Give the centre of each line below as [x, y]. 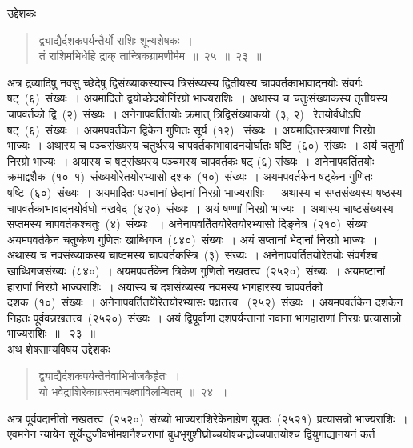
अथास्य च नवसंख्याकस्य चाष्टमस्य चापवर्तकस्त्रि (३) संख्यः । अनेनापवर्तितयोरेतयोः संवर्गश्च [192, 255]
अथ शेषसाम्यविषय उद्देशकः [59, 348]
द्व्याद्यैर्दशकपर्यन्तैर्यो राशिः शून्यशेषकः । [116, 40]
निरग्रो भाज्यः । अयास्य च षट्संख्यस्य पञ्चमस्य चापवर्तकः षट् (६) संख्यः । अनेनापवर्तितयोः [191, 160]
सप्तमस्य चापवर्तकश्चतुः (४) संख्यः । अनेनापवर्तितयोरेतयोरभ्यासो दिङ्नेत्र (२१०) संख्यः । [194, 224]
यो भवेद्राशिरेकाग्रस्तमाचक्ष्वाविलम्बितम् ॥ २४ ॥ [132, 392]
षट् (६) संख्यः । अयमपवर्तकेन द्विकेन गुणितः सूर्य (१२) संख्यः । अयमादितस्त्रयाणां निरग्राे [191, 129]
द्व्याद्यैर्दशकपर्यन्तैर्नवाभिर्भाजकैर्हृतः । [110, 376]
